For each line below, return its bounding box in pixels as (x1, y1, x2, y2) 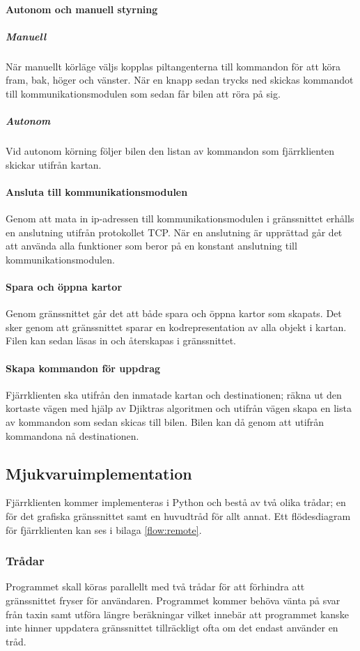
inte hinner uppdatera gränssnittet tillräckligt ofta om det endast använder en (6, 620, 338, 635)
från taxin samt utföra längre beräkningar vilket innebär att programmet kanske (6, 606, 349, 621)
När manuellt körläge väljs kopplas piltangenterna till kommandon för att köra (6, 59, 341, 73)
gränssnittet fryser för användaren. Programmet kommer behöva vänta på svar (6, 593, 341, 607)
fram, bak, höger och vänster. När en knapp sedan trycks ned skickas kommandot (6, 72, 354, 87)
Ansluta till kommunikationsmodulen (6, 184, 188, 199)
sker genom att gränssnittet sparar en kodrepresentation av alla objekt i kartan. (6, 319, 347, 334)
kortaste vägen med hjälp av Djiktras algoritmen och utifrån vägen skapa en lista (6, 401, 352, 415)
